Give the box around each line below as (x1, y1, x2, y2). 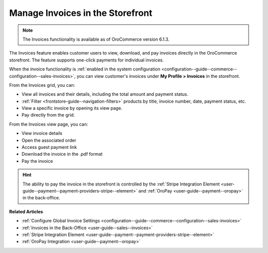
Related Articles (9, 208, 43, 214)
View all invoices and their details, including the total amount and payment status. (21, 91, 189, 97)
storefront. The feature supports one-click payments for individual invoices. (9, 57, 164, 63)
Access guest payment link (21, 144, 77, 150)
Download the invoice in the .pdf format (21, 151, 103, 157)
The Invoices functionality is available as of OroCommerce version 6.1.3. (22, 36, 170, 42)
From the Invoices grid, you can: (9, 82, 75, 88)
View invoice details (21, 130, 63, 136)
